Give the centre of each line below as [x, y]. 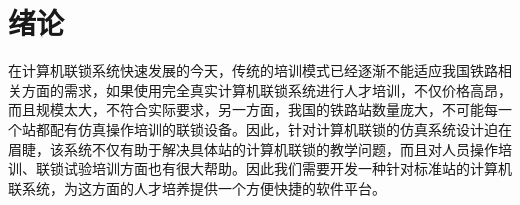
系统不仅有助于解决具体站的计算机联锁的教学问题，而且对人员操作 [280, 148]
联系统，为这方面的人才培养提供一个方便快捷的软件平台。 [197, 187]
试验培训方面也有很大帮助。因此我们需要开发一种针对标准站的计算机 [287, 168]
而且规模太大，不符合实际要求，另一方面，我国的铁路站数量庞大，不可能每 [253, 109]
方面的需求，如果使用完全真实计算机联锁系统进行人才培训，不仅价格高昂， [266, 89]
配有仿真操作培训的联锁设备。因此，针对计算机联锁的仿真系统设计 [266, 128]
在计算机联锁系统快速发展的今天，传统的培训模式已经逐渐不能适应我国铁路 [253, 70]
